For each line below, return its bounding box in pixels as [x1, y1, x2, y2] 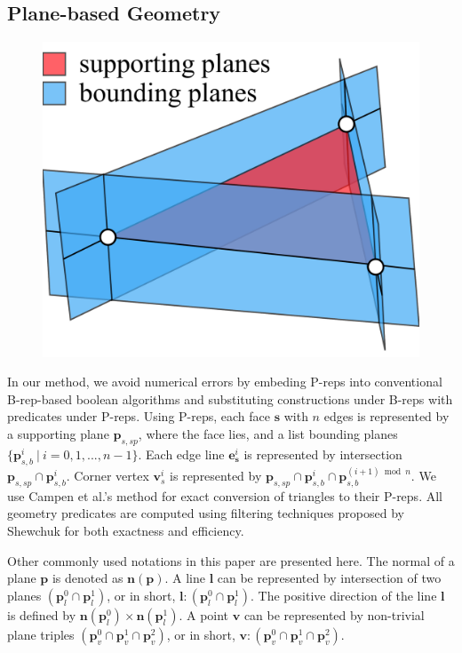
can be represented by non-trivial [243, 605, 425, 624]
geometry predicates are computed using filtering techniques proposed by [7, 504, 404, 522]
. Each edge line [138, 444, 225, 463]
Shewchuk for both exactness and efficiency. [7, 522, 244, 540]
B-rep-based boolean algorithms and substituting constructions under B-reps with [7, 389, 453, 408]
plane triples [7, 625, 75, 643]
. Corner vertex [66, 466, 149, 485]
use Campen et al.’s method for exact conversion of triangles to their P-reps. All [7, 486, 442, 505]
